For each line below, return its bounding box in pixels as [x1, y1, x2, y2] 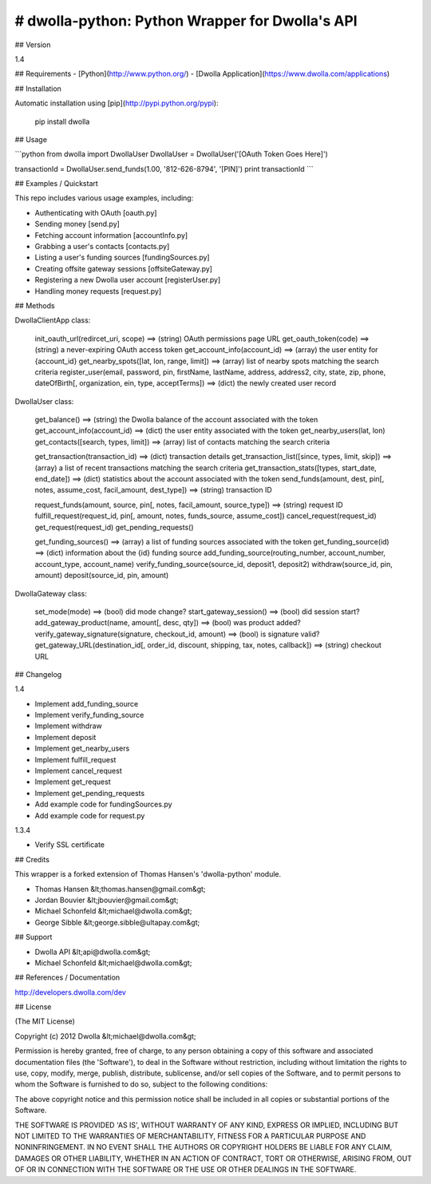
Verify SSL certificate [34, 840, 105, 849]
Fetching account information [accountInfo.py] [34, 230, 188, 240]
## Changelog [14, 669, 62, 679]
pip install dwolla [34, 117, 90, 126]
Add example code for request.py [34, 810, 145, 820]
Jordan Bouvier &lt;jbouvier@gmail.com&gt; [34, 895, 179, 905]
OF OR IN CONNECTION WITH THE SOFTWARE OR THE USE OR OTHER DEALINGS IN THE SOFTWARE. [14, 1165, 357, 1174]
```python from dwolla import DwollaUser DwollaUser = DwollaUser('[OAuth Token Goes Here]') [14, 149, 329, 159]
